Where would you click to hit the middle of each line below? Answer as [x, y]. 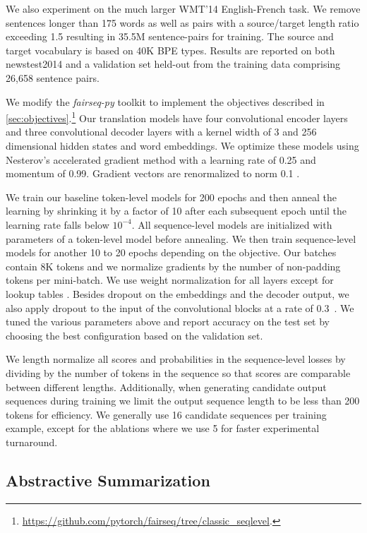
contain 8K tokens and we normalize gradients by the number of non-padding [173, 266]
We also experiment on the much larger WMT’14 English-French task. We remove [183, 8]
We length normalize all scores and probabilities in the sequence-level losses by [176, 359]
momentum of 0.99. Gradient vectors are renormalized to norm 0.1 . [153, 173]
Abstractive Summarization [108, 480]
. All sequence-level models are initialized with [232, 224]
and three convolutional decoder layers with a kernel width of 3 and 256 [161, 132]
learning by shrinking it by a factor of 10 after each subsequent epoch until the [176, 211]
